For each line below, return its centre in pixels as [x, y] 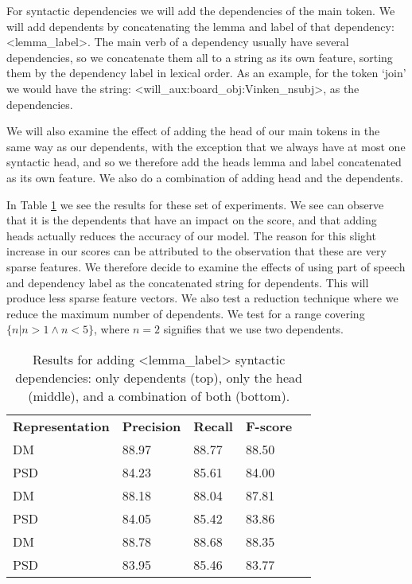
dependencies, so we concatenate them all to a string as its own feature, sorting [200, 57]
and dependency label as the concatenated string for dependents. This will [188, 282]
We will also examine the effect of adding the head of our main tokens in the [193, 131]
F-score [269, 426]
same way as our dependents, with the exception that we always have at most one [206, 146]
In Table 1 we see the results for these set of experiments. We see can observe [195, 204]
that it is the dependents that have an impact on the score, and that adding [192, 220]
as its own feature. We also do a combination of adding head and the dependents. [205, 177]
